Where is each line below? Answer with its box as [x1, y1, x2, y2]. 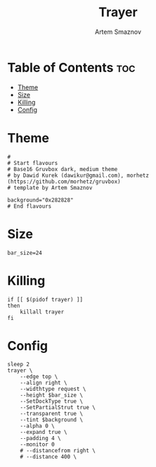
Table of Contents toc [7, 59, 136, 75]
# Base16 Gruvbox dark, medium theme [7, 166, 118, 173]
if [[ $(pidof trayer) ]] [7, 296, 83, 303]
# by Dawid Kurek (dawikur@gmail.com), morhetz [7, 172, 150, 179]
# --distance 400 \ [20, 454, 77, 461]
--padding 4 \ [20, 435, 61, 442]
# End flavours [7, 202, 52, 210]
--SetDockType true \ [20, 398, 83, 405]
